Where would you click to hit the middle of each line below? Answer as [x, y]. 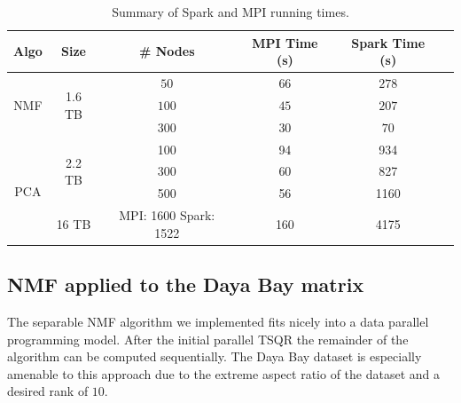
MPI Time [285, 42]
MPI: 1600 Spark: [167, 215]
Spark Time [388, 42]
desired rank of [48, 391]
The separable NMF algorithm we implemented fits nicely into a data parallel [218, 321]
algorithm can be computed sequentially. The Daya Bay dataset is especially [215, 356]
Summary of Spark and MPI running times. [230, 12]
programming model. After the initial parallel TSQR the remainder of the [208, 339]
